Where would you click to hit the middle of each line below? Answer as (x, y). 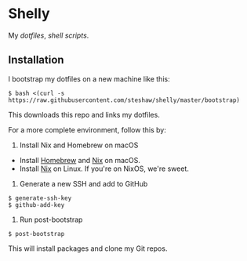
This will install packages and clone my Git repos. (88, 248)
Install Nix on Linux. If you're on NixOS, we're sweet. (104, 169)
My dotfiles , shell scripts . (49, 35)
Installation (36, 60)
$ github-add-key (36, 205)
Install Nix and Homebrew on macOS (79, 145)
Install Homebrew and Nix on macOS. (80, 160)
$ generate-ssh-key (40, 198)
